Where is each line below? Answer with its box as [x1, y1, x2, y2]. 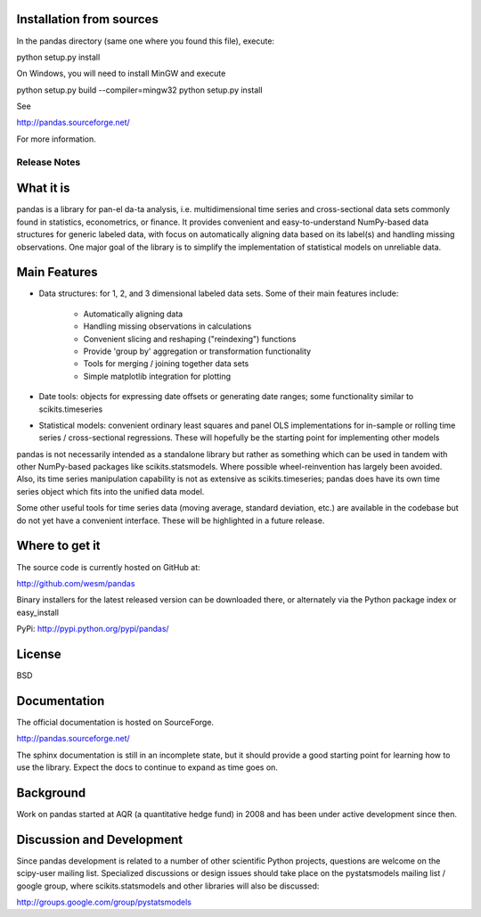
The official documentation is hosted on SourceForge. [16, 716, 214, 727]
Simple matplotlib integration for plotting [83, 371, 232, 381]
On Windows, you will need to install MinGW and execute [16, 68, 226, 79]
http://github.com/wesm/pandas [16, 577, 135, 588]
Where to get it [16, 538, 102, 553]
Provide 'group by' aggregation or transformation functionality [83, 346, 312, 356]
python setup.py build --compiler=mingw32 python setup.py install [16, 85, 263, 95]
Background [16, 785, 86, 800]
